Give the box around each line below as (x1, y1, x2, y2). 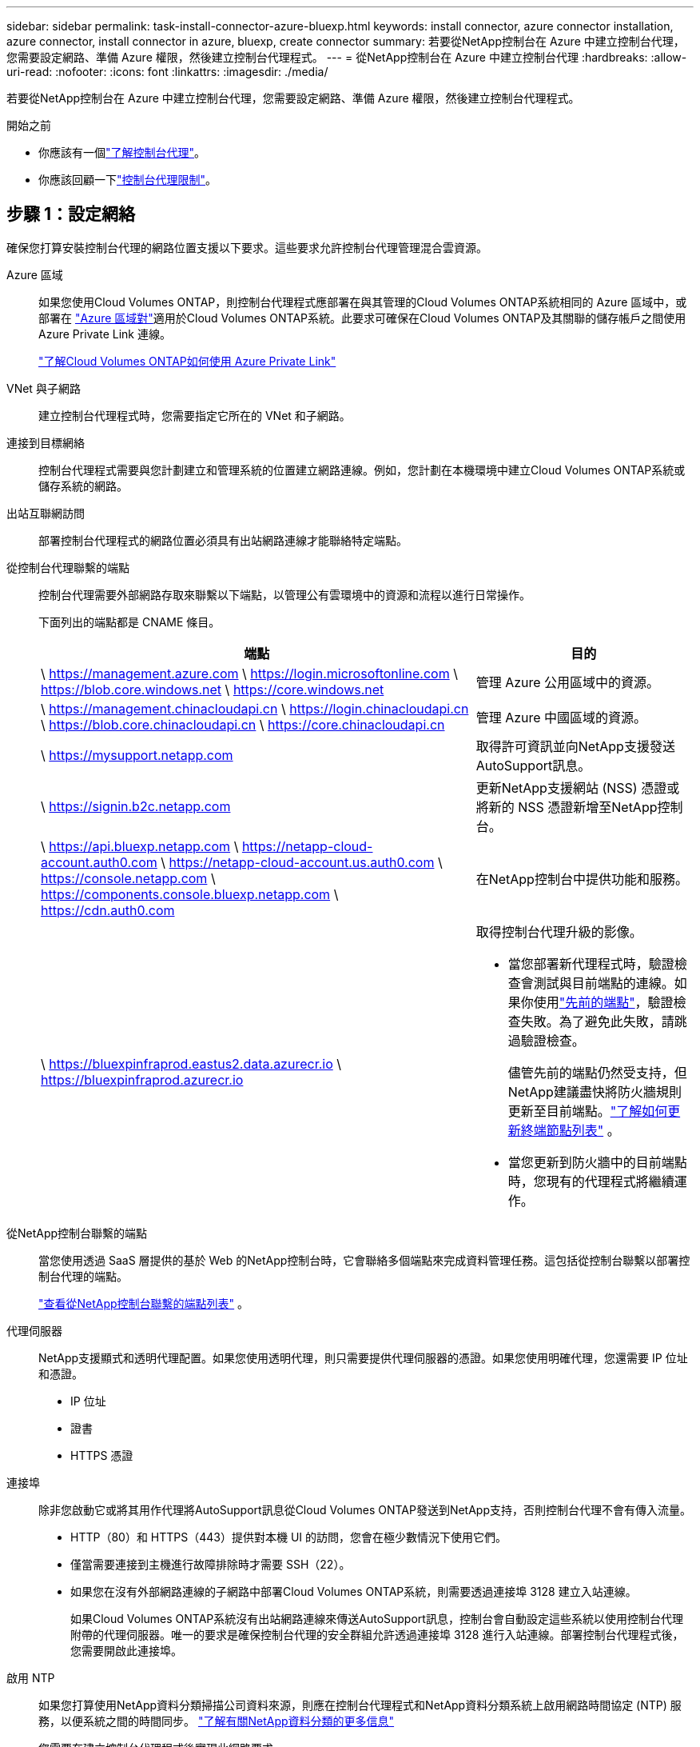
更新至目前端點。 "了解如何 (507, 1102, 668, 1119)
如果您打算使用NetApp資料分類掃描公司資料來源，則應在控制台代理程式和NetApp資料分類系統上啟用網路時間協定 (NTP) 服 (38, 1697, 682, 1712)
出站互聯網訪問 (6, 506, 85, 520)
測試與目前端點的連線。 (533, 974, 674, 991)
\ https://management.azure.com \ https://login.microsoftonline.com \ (41, 665, 458, 682)
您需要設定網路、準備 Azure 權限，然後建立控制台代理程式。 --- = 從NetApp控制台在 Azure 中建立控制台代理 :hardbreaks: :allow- (6, 50, 687, 64)
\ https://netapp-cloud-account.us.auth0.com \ (161, 854, 443, 870)
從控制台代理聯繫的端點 (6, 560, 129, 574)
